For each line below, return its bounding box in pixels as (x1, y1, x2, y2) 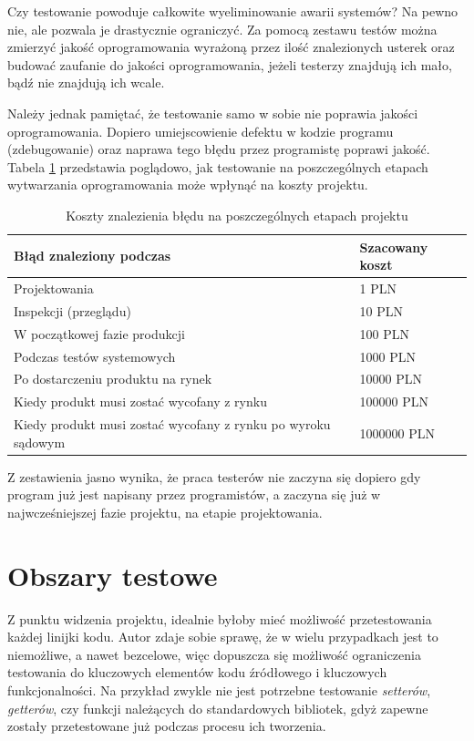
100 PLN (359, 324, 410, 343)
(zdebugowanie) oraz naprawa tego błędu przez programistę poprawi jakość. (7, 139, 430, 159)
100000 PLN (359, 392, 429, 411)
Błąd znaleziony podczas (14, 246, 171, 265)
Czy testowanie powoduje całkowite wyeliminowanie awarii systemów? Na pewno (7, 2, 459, 20)
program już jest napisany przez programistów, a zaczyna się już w (7, 485, 381, 504)
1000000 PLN (359, 423, 436, 442)
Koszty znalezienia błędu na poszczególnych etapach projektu (66, 205, 408, 224)
